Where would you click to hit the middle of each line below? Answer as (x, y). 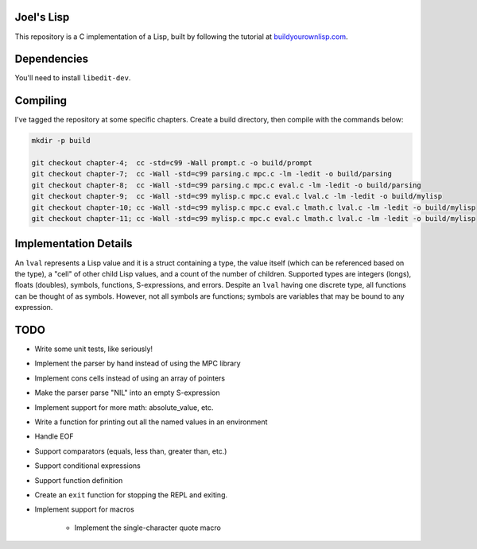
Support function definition (79, 480)
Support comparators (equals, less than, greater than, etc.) (131, 451)
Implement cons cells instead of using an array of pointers (130, 378)
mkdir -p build (61, 141)
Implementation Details (74, 244)
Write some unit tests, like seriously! (94, 349)
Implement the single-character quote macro (148, 528)
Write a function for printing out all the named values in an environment (151, 422)
